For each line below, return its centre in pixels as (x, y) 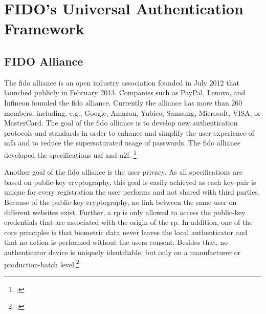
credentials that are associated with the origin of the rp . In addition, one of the (128, 222)
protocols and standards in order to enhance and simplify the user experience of (129, 132)
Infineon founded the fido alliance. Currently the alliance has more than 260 (123, 102)
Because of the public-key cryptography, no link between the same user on (120, 202)
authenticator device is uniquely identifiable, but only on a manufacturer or (123, 252)
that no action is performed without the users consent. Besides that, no (116, 242)
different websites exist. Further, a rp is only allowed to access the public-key (125, 212)
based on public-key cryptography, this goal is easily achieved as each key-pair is (130, 182)
